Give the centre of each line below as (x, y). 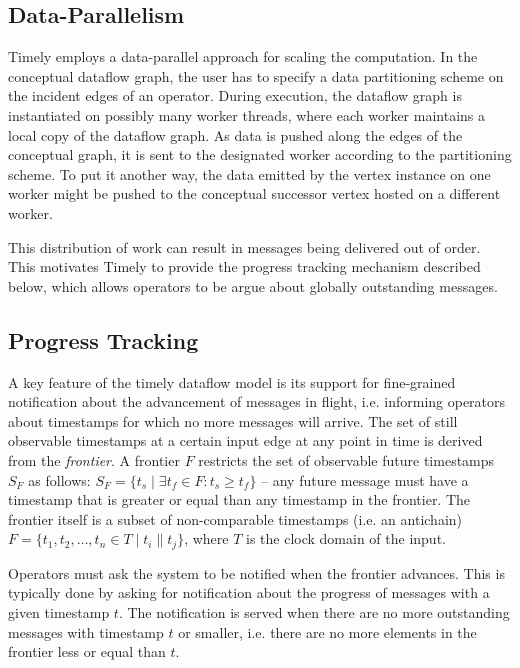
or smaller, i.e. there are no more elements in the (327, 631)
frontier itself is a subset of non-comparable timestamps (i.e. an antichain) (235, 518)
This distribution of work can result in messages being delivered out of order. (244, 246)
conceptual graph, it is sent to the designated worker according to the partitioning (260, 154)
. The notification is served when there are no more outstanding (314, 611)
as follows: (59, 479)
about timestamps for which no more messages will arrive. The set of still (233, 420)
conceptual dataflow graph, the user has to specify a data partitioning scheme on (256, 75)
